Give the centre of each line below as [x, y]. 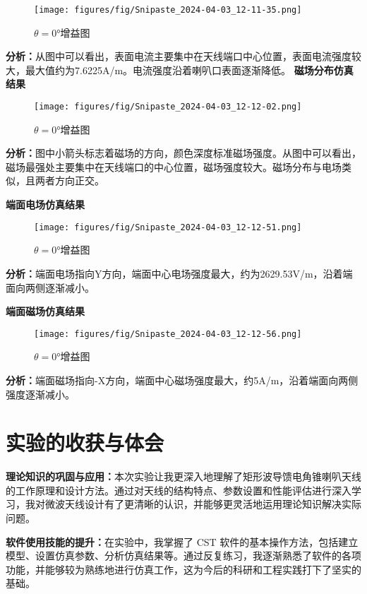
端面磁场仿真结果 [45, 311]
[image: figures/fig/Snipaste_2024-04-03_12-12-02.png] [168, 107]
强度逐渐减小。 [40, 394]
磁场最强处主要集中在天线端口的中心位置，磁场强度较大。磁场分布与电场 [174, 166]
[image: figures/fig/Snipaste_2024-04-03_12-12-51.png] [168, 227]
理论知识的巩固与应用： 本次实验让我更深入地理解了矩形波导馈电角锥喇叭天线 [183, 476]
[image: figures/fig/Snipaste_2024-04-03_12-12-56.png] [168, 334]
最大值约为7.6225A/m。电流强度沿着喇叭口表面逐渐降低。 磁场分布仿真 [189, 70]
